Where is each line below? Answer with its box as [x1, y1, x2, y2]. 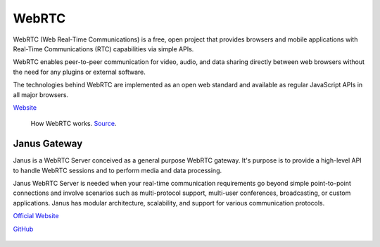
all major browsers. [13, 90, 69, 99]
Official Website [13, 212, 59, 220]
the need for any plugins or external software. [13, 68, 146, 76]
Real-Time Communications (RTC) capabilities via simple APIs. [13, 44, 194, 53]
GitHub [13, 224, 34, 233]
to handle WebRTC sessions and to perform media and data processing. [13, 166, 222, 175]
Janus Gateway [13, 138, 83, 150]
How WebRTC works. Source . [30, 120, 117, 128]
